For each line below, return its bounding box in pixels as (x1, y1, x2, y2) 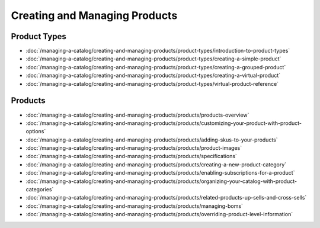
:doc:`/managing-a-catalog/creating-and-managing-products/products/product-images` (25, 144, 242, 152)
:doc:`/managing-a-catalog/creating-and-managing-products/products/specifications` (25, 153, 237, 160)
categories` (25, 186, 54, 193)
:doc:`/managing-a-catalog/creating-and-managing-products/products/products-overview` (25, 111, 249, 118)
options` (25, 128, 46, 135)
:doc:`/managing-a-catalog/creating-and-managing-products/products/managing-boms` (25, 202, 243, 210)
